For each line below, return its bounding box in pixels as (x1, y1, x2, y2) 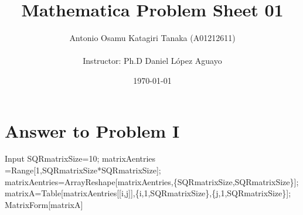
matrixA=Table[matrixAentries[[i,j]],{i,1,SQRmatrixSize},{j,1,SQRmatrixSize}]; (5, 187, 291, 199)
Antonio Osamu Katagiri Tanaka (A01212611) (69, 32, 236, 44)
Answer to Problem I (5, 118, 180, 142)
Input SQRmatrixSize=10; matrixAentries (5, 152, 156, 165)
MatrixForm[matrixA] (5, 198, 83, 210)
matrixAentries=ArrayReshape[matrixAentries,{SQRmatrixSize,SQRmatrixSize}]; (5, 175, 299, 187)
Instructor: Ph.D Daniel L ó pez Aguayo (83, 54, 222, 67)
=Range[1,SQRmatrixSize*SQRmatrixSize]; (5, 164, 161, 176)
